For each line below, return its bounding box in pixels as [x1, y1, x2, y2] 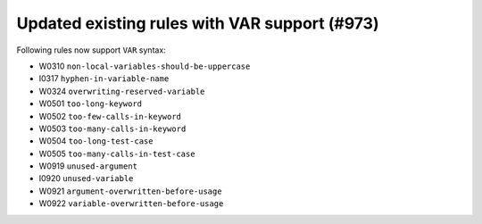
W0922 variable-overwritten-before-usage [38, 198, 224, 209]
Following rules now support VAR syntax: [16, 45, 167, 55]
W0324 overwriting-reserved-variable [38, 86, 205, 96]
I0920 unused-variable [38, 173, 134, 184]
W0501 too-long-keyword [38, 98, 143, 109]
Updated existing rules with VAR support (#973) [16, 13, 379, 33]
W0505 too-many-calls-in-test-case [38, 148, 195, 159]
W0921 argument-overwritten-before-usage [38, 186, 222, 196]
